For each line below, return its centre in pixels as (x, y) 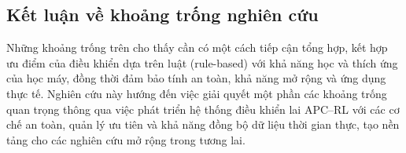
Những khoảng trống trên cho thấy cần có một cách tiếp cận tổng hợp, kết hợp (197, 47)
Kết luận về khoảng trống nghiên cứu (162, 15)
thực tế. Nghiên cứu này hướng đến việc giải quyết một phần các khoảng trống (197, 93)
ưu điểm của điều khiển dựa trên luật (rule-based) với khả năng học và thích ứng (202, 62)
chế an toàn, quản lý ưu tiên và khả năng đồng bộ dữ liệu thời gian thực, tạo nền (203, 124)
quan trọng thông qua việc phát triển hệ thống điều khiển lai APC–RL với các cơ (203, 109)
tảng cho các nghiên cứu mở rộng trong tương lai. (126, 139)
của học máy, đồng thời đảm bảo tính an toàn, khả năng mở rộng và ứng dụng (196, 78)
